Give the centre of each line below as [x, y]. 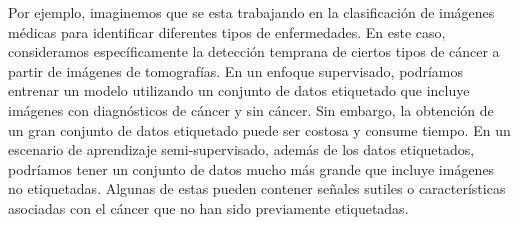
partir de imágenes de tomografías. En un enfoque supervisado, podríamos [236, 70]
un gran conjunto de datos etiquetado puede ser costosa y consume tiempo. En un [259, 129]
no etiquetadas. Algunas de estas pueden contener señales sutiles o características [257, 188]
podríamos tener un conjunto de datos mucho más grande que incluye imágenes [251, 168]
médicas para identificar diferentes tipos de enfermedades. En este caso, [227, 31]
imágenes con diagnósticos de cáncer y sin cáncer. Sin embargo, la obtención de [251, 109]
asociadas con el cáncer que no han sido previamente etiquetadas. [208, 207]
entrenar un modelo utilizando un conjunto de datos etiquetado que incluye [239, 90]
